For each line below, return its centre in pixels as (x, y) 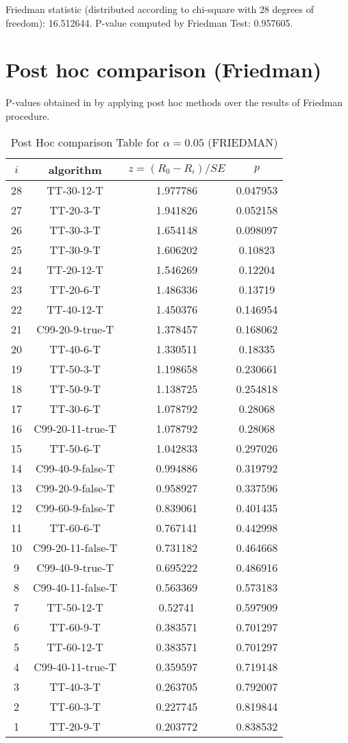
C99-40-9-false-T (75, 468)
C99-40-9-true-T (75, 567)
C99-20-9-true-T (75, 329)
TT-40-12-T (75, 309)
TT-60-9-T (75, 627)
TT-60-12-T (75, 646)
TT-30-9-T (75, 249)
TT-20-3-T (75, 210)
